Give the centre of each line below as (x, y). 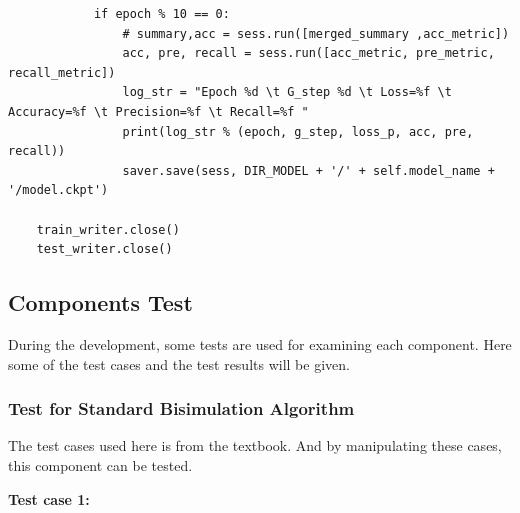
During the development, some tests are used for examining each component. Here (260, 343)
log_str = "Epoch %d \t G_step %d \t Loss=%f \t (287, 92)
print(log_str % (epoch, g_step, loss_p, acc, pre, (298, 131)
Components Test (100, 302)
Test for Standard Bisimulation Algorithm (181, 408)
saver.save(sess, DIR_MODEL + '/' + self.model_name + (308, 170)
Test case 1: (49, 498)
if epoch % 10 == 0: (161, 14)
